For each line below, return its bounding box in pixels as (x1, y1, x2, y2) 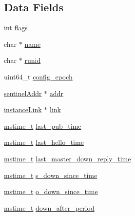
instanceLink (4, 104, 42, 115)
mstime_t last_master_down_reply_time (4, 153, 131, 163)
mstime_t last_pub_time (4, 120, 81, 131)
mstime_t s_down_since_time (4, 170, 97, 180)
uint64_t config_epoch (4, 71, 73, 81)
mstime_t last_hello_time (4, 137, 84, 147)
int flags (4, 22, 28, 33)
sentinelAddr (4, 88, 42, 98)
